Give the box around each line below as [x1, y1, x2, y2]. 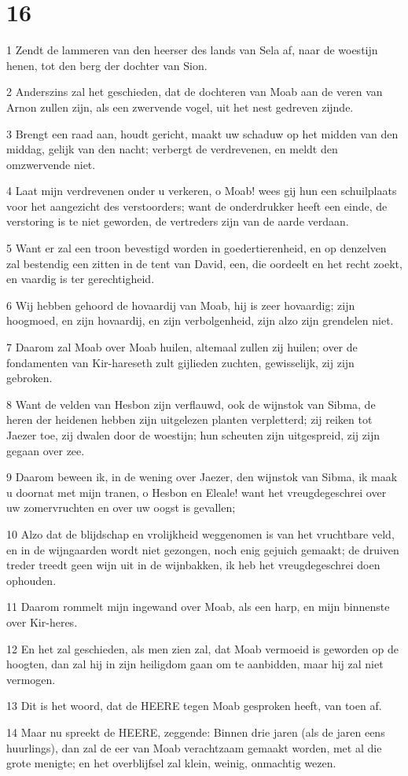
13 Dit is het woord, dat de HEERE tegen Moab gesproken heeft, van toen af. [6, 697, 382, 714]
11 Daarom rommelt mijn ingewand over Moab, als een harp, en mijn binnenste [6, 598, 390, 615]
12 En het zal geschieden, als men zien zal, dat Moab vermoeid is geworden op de [6, 640, 399, 656]
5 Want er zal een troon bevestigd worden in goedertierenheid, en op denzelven [6, 240, 387, 256]
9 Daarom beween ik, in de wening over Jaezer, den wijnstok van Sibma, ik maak [6, 469, 398, 485]
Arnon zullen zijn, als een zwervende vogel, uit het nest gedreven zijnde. [6, 98, 354, 115]
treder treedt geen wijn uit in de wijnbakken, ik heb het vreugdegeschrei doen [6, 557, 380, 573]
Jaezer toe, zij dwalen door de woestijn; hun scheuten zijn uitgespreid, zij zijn [6, 427, 380, 443]
